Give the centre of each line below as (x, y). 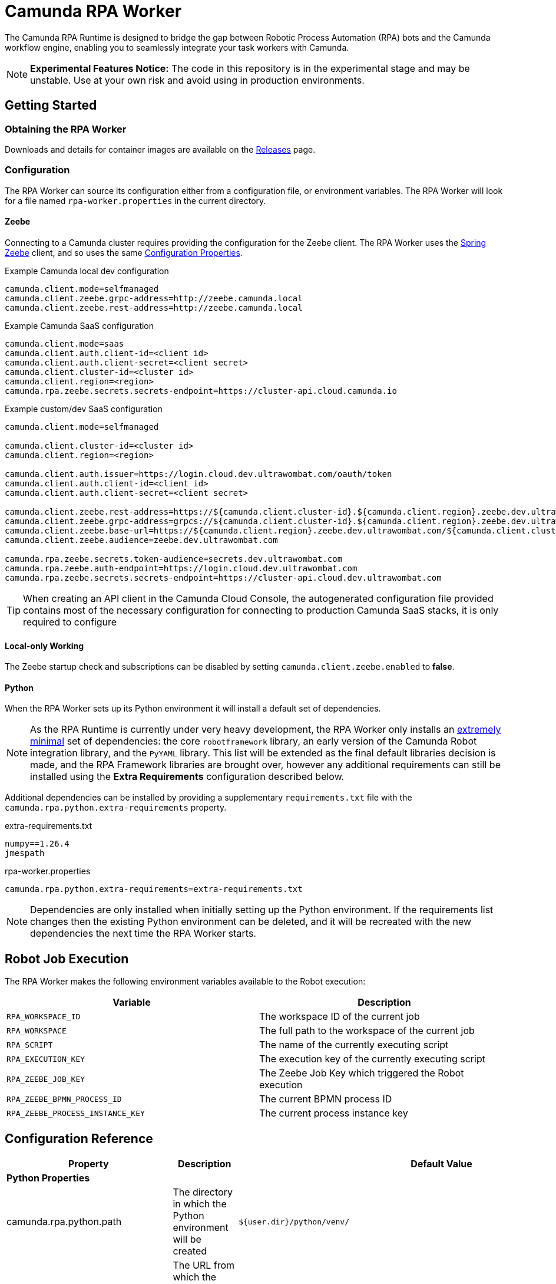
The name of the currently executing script (354, 1045)
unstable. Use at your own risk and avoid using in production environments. (197, 80)
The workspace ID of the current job (340, 1017)
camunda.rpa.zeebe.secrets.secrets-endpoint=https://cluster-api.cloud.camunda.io (201, 391)
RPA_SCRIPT (30, 1045)
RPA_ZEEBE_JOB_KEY (46, 1079)
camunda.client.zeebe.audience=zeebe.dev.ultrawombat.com (141, 540)
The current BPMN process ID (326, 1099)
